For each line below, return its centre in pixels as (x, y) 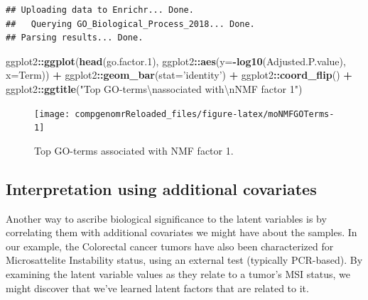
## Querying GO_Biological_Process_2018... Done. (130, 24)
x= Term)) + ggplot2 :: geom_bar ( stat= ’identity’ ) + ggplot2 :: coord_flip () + (179, 75)
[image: (52, 114)
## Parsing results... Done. (75, 38)
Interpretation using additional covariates (161, 188)
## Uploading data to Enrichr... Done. (100, 10)
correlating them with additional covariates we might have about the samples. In (182, 232)
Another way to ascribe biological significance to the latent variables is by (166, 218)
